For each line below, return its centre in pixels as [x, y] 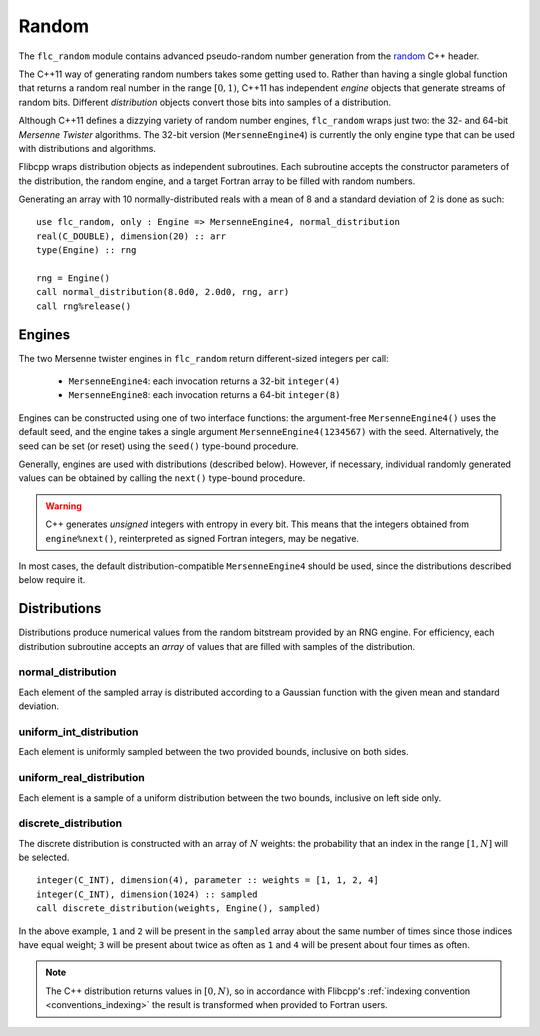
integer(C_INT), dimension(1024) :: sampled [147, 894]
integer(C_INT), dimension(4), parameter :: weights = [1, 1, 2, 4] [207, 880]
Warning [63, 506]
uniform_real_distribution [81, 778]
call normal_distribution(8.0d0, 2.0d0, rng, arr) [163, 292]
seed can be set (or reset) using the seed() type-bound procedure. [158, 446]
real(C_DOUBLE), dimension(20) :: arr [131, 236]
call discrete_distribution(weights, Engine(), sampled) [179, 908]
